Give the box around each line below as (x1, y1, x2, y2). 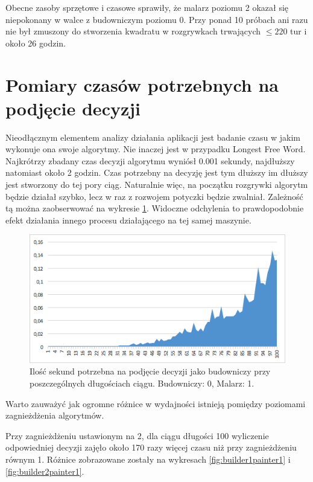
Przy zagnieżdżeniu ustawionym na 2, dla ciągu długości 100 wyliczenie (5, 429, 269, 442)
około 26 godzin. (5, 36, 66, 49)
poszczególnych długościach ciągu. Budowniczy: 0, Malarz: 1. (30, 377, 255, 390)
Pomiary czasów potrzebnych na (5, 72, 279, 97)
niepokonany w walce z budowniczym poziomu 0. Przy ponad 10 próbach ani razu (5, 13, 308, 25)
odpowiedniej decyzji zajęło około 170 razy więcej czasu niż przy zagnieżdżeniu (5, 441, 297, 454)
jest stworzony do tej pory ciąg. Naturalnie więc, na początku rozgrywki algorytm (5, 178, 308, 191)
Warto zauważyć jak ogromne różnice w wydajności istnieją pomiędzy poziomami (5, 397, 306, 410)
